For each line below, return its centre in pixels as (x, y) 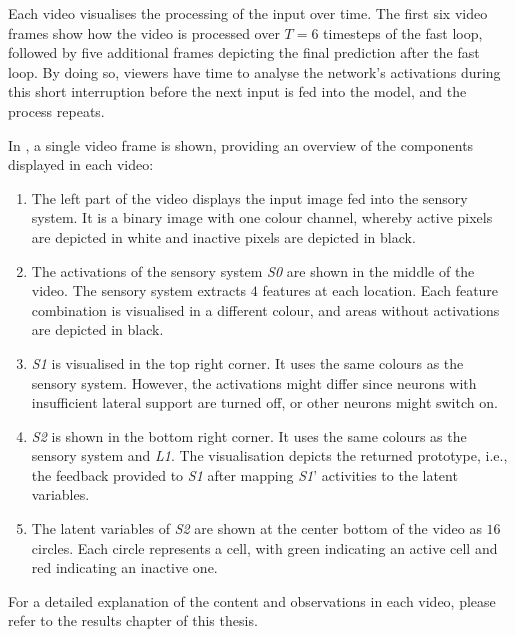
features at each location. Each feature (380, 290)
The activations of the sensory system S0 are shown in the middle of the (253, 270)
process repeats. (56, 110)
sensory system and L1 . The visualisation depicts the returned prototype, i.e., (269, 455)
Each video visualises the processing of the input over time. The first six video (248, 13)
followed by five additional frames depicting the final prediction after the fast (244, 52)
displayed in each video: (81, 164)
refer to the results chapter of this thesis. (133, 620)
